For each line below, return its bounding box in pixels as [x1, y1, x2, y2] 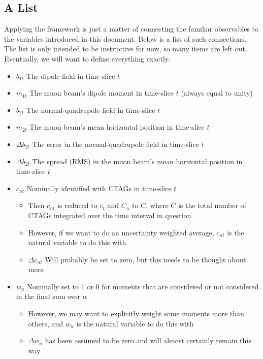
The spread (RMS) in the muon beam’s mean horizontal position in [32, 156, 243, 166]
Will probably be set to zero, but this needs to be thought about [45, 254, 246, 264]
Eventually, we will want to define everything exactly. [4, 53, 170, 64]
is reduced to [57, 200, 97, 211]
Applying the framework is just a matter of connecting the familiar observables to [4, 23, 259, 34]
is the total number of [178, 200, 246, 211]
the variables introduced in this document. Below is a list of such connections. [4, 33, 247, 44]
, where [146, 200, 169, 211]
